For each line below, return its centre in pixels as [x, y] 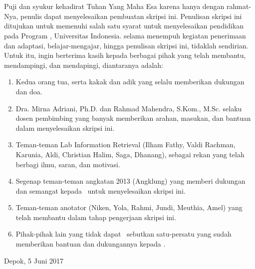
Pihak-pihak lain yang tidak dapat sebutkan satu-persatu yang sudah [124, 234]
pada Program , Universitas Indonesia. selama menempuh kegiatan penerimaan [125, 35]
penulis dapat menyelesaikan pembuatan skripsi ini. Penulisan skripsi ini [131, 16]
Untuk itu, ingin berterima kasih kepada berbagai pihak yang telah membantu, [125, 55]
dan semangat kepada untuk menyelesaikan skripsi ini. [101, 190]
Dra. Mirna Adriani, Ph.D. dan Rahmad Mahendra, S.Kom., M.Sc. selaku [129, 108]
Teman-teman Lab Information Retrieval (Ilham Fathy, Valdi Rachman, [126, 144]
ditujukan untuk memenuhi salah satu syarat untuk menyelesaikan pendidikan [124, 26]
